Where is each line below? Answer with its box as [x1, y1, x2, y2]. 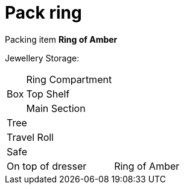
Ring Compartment [26, 73, 112, 85]
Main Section [26, 102, 86, 114]
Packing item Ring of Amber [5, 34, 118, 45]
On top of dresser [7, 160, 87, 172]
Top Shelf [26, 87, 70, 100]
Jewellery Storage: [5, 52, 80, 63]
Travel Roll [7, 131, 54, 143]
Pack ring [5, 2, 82, 23]
